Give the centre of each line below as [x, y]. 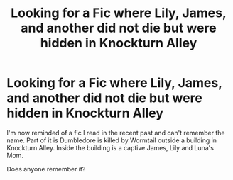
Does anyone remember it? [46, 169]
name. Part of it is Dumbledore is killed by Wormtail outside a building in [112, 140]
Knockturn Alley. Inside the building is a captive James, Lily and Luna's [110, 147]
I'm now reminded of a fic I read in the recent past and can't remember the [116, 133]
